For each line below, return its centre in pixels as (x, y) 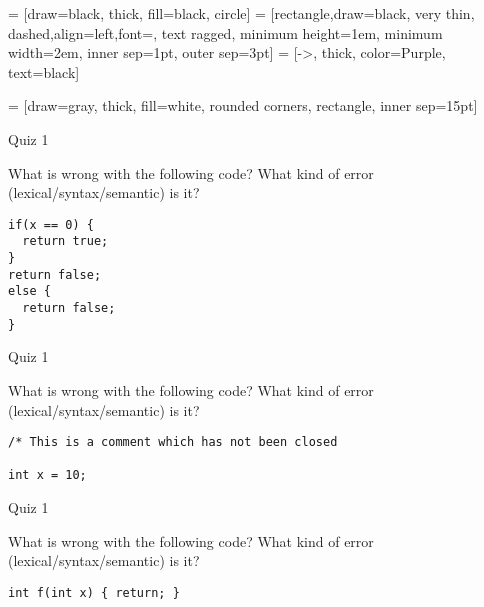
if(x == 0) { (51, 224)
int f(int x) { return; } (94, 592)
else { (29, 291)
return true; (65, 241)
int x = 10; (47, 475)
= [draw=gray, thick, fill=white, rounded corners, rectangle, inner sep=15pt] (243, 105)
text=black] (44, 71)
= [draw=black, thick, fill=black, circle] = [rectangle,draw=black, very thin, (241, 13)
